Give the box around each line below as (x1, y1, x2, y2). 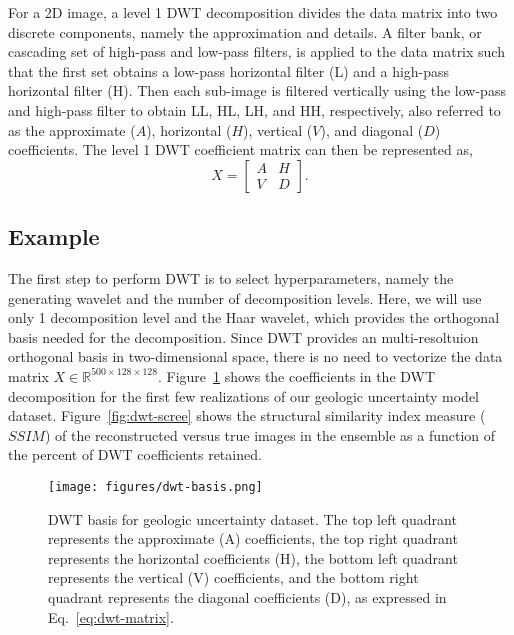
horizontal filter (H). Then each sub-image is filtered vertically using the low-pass (8, 80, 506, 101)
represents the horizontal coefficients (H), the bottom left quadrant (48, 547, 458, 568)
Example (8, 221, 100, 252)
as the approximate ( (8, 119, 136, 140)
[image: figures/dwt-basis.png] (48, 479, 263, 494)
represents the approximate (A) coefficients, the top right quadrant (48, 528, 458, 549)
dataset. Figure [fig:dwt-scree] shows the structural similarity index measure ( (8, 405, 486, 426)
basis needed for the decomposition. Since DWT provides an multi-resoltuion (8, 326, 479, 347)
